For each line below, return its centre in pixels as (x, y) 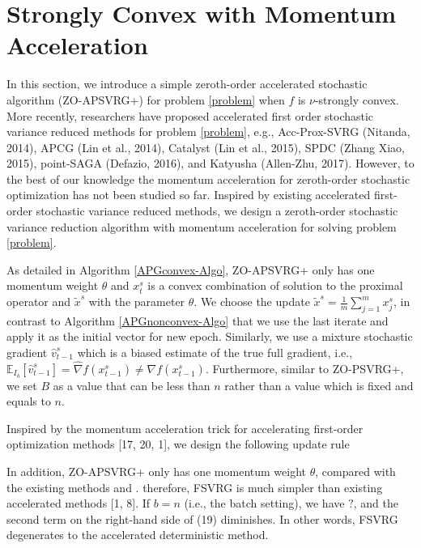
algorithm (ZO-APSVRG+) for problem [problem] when (146, 99)
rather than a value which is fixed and (319, 385)
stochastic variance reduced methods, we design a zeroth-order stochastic (217, 211)
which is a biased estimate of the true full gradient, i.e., (215, 353)
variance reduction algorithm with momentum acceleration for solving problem (202, 226)
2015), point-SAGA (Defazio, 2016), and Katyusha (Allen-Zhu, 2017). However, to (210, 163)
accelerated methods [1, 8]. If (79, 503)
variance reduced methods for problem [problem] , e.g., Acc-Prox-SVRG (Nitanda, (208, 132)
